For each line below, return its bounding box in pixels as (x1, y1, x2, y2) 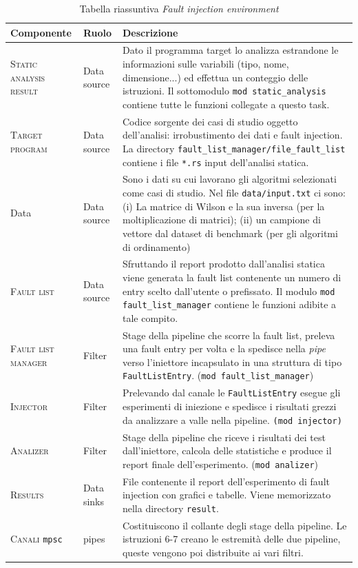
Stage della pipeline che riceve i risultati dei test (122, 429, 326, 444)
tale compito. (122, 310, 178, 325)
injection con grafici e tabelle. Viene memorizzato (122, 487, 331, 502)
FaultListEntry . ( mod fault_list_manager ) (122, 368, 314, 383)
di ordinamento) (122, 239, 191, 254)
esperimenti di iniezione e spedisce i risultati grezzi (122, 399, 337, 414)
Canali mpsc (10, 531, 63, 546)
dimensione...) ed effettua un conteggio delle (122, 70, 308, 84)
